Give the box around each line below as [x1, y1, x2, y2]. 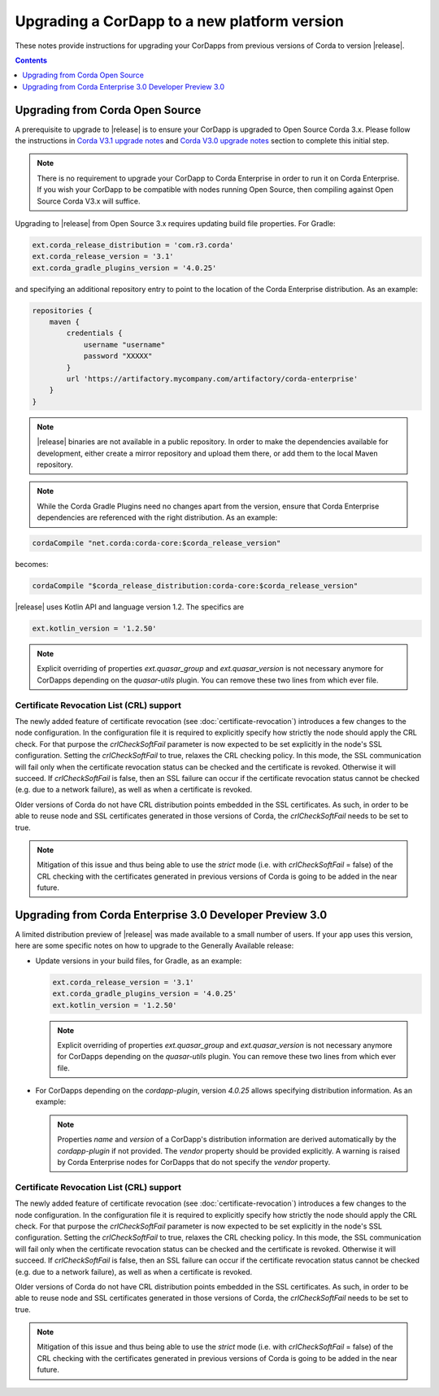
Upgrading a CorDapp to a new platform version [15, 12, 345, 30]
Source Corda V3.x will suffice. [37, 196, 141, 206]
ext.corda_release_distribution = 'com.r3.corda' [32, 240, 234, 250]
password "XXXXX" [83, 351, 153, 361]
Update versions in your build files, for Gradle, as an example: [35, 956, 242, 966]
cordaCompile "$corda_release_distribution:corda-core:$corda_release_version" [32, 582, 359, 591]
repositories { [32, 306, 93, 315]
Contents [15, 55, 48, 65]
